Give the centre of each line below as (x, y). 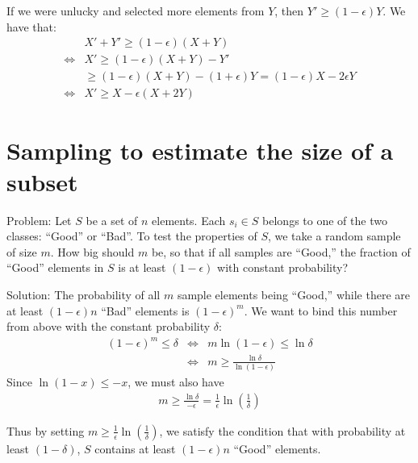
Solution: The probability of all (84, 294)
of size (22, 251)
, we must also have (176, 382)
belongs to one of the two (325, 220)
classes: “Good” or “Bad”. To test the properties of (132, 236)
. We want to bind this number (321, 310)
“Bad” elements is (145, 310)
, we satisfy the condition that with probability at (282, 430)
